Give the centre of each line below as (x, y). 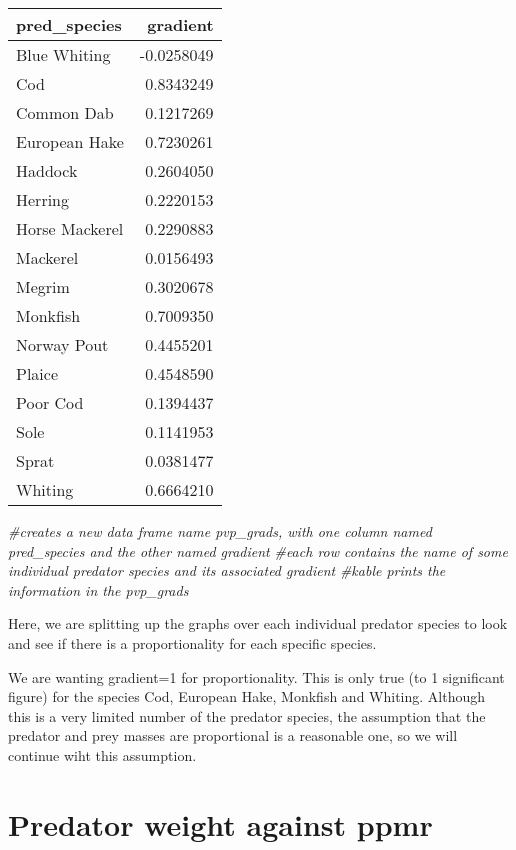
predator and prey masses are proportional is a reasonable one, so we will (233, 735)
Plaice (37, 373)
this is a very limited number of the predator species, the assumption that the (247, 715)
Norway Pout (62, 344)
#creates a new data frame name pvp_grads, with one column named (220, 531)
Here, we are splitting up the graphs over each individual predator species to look (258, 623)
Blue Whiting (63, 54)
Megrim (43, 286)
